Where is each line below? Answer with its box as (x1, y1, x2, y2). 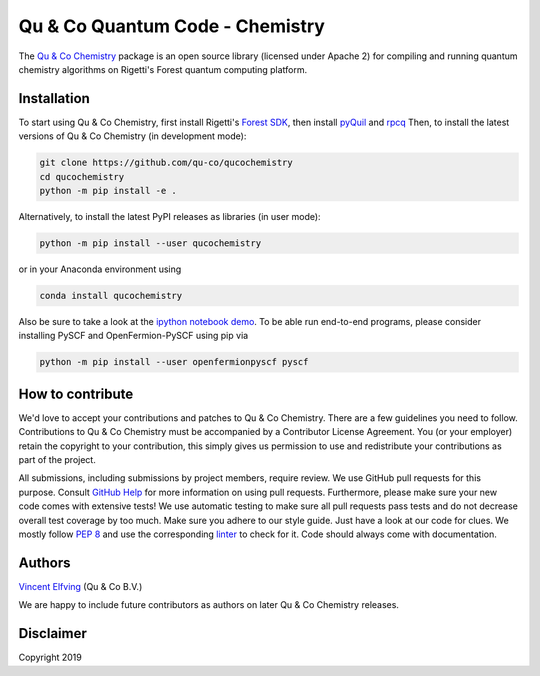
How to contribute (18, 385, 134, 402)
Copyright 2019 (18, 651, 82, 664)
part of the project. (18, 453, 97, 465)
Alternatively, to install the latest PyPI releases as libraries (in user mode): (18, 210, 321, 222)
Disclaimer (18, 625, 87, 642)
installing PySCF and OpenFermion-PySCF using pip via (18, 330, 249, 342)
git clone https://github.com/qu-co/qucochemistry (39, 157, 294, 169)
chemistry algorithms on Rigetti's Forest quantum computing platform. (18, 63, 308, 75)
